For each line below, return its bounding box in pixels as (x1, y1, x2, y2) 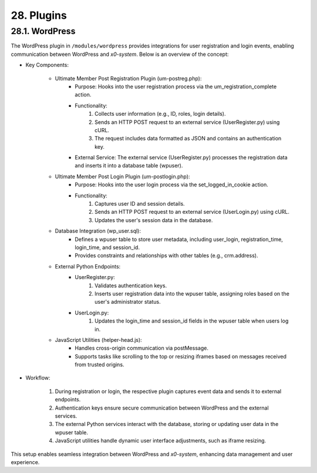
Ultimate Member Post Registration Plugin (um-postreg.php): (55, 75, 202, 82)
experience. (11, 458, 40, 465)
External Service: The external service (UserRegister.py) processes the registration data (75, 154, 288, 161)
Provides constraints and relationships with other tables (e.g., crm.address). (75, 252, 258, 259)
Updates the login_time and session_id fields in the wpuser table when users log (95, 317, 289, 324)
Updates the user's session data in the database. (95, 216, 213, 223)
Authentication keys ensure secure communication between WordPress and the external (55, 404, 269, 411)
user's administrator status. (95, 298, 161, 306)
